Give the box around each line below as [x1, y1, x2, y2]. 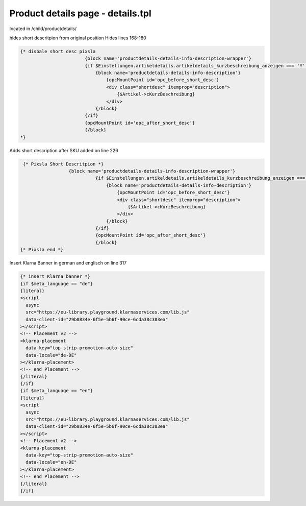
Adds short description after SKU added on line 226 [9, 147, 118, 153]
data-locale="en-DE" [25, 460, 77, 465]
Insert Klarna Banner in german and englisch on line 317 [9, 260, 127, 266]
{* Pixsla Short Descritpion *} [23, 161, 104, 167]
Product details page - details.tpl [9, 8, 151, 19]
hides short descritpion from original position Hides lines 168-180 [9, 35, 146, 41]
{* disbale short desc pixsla [20, 49, 96, 54]
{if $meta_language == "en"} [20, 388, 93, 394]
